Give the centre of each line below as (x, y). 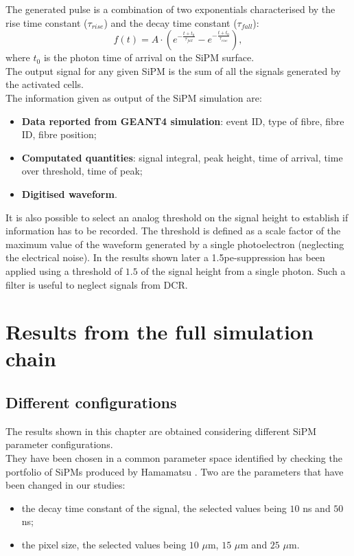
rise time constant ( (47, 22)
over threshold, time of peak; (82, 171)
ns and (317, 508)
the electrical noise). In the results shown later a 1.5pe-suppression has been (165, 257)
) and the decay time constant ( (170, 22)
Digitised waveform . (69, 193)
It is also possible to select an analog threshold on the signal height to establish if (177, 217)
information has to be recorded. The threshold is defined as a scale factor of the (173, 231)
